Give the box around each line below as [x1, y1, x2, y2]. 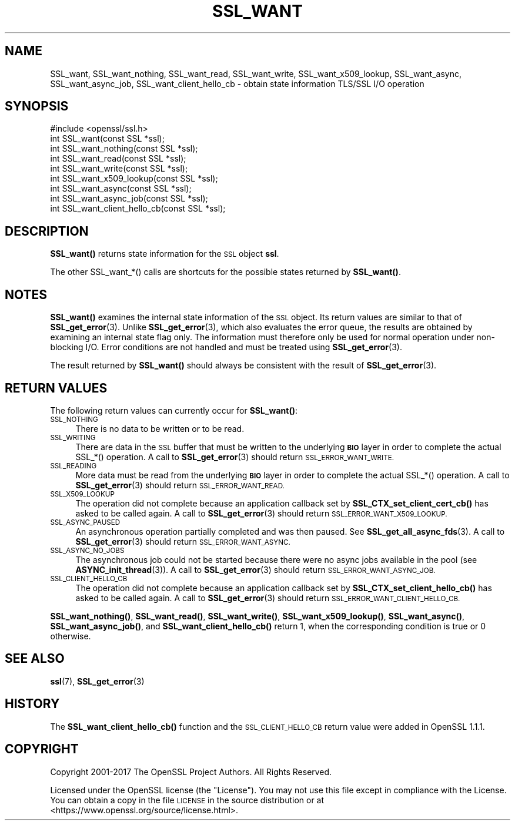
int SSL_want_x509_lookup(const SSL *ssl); [50, 173, 218, 184]
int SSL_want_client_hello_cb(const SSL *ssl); [50, 203, 226, 214]
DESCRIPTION [5, 223, 89, 239]
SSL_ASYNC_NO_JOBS [50, 546, 125, 555]
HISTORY [5, 696, 60, 712]
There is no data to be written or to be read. [75, 423, 245, 434]
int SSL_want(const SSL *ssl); [50, 133, 165, 144]
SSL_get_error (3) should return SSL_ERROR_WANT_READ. [75, 479, 285, 490]
